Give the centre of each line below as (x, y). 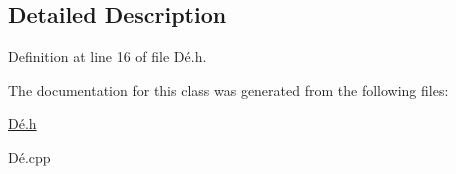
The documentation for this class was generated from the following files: (228, 89)
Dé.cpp (29, 156)
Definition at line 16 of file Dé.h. (107, 56)
